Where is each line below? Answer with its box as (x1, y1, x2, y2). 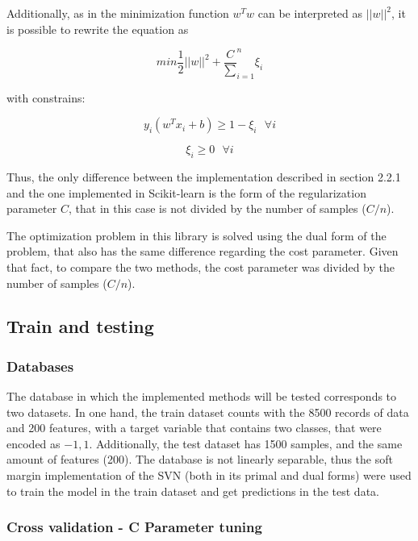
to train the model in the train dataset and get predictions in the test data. (6, 482, 379, 499)
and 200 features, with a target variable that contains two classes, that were (6, 419, 382, 436)
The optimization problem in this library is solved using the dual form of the (6, 227, 387, 243)
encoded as (6, 435, 61, 452)
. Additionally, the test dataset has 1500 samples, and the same (89, 435, 403, 452)
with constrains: (6, 89, 86, 106)
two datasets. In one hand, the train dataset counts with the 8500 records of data (6, 403, 409, 420)
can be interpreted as (257, 5, 363, 21)
